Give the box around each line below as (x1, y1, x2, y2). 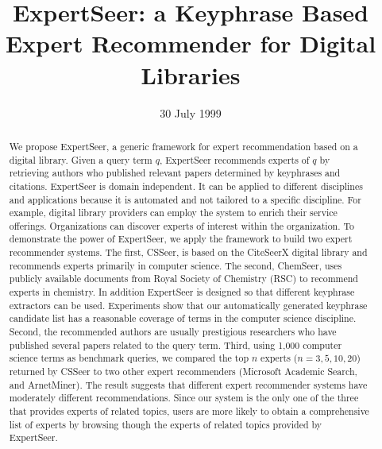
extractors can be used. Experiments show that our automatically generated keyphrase (9, 298, 368, 312)
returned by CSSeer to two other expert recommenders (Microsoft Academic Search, (9, 365, 357, 378)
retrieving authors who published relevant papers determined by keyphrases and (9, 166, 341, 180)
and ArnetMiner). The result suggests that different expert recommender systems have (9, 377, 368, 391)
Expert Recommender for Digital (5, 27, 376, 60)
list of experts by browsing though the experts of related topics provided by (9, 417, 322, 431)
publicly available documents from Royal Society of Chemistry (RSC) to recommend (9, 272, 358, 285)
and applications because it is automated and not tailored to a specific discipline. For (9, 192, 361, 206)
